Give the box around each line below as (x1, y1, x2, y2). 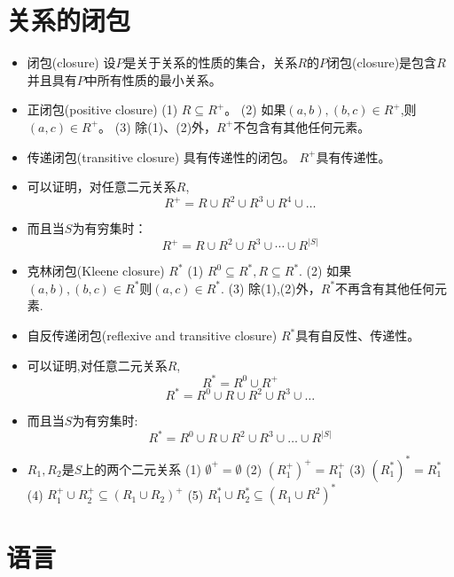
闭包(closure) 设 (27, 53, 116, 72)
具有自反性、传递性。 (295, 326, 420, 344)
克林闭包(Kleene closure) (27, 261, 165, 280)
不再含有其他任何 (335, 278, 435, 297)
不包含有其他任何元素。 (233, 117, 371, 136)
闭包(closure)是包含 (327, 53, 437, 72)
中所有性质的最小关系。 (84, 70, 222, 89)
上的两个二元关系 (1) (82, 459, 201, 478)
